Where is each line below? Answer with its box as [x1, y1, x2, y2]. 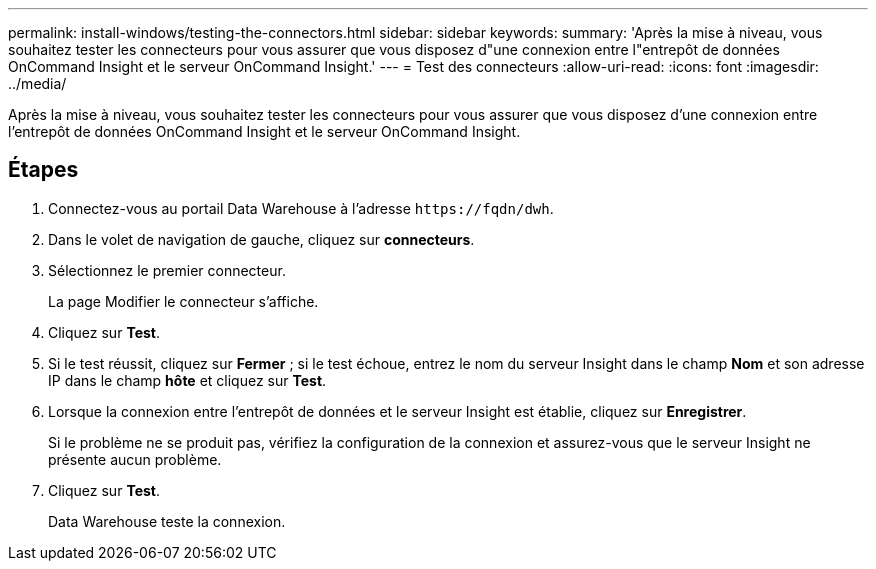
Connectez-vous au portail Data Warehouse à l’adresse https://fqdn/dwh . [48, 199, 554, 217]
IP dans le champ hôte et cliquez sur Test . [48, 371, 327, 389]
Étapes [8, 157, 79, 183]
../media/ [8, 75, 67, 92]
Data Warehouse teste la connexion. [48, 512, 286, 530]
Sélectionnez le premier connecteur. [48, 261, 286, 279]
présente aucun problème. [48, 450, 222, 468]
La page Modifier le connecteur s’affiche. [48, 292, 319, 310]
